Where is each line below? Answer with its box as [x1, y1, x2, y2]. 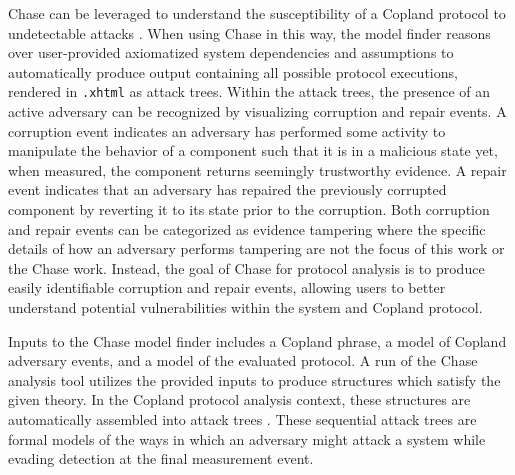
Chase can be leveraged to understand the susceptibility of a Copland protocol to [8, 3, 506, 23]
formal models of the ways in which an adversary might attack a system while [8, 428, 486, 449]
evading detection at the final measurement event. [8, 448, 314, 469]
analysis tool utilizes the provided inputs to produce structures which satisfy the [8, 369, 501, 390]
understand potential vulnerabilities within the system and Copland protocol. [8, 296, 483, 317]
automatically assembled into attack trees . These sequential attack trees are [8, 408, 477, 429]
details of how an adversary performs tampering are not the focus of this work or [8, 238, 505, 259]
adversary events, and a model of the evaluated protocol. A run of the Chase [8, 350, 478, 371]
